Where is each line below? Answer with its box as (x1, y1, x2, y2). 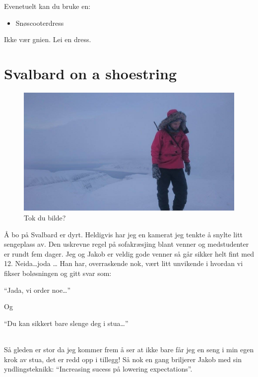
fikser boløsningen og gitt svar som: (4, 268, 112, 278)
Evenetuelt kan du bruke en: (4, 1, 91, 11)
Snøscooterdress (15, 17, 64, 28)
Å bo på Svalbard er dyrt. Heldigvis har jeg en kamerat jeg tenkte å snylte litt (4, 229, 243, 239)
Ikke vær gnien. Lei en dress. (4, 34, 91, 45)
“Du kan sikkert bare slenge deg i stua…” (4, 318, 129, 328)
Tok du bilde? (24, 213, 66, 222)
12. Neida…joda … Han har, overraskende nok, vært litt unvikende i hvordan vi (4, 258, 243, 269)
